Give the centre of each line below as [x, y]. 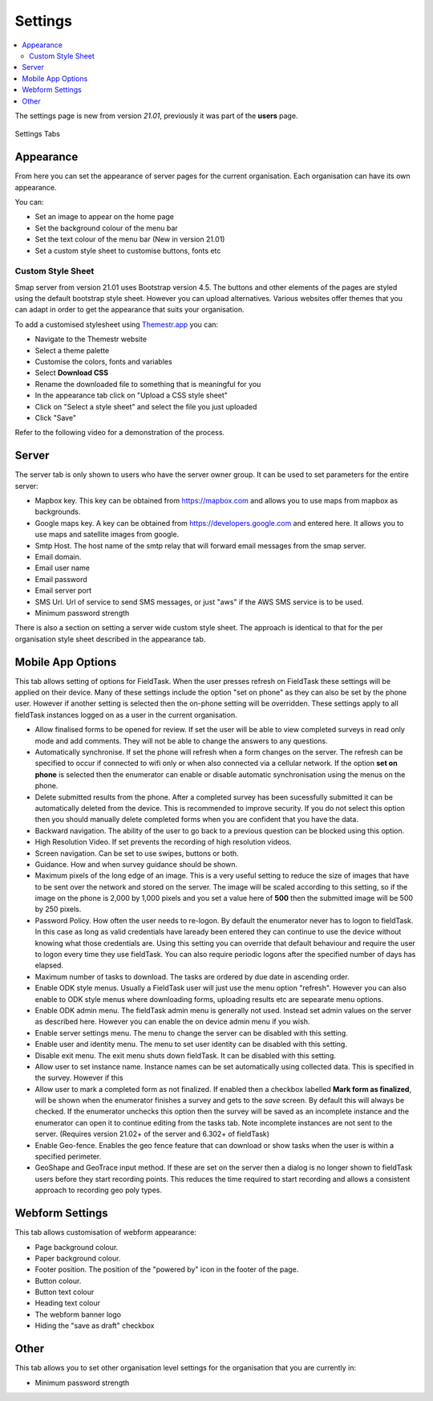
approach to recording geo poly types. [99, 1190]
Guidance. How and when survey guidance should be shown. [136, 864]
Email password [61, 579]
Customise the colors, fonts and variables [103, 362]
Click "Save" [55, 417]
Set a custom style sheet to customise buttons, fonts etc [128, 250]
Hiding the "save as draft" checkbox [95, 1326]
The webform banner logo [78, 1314]
